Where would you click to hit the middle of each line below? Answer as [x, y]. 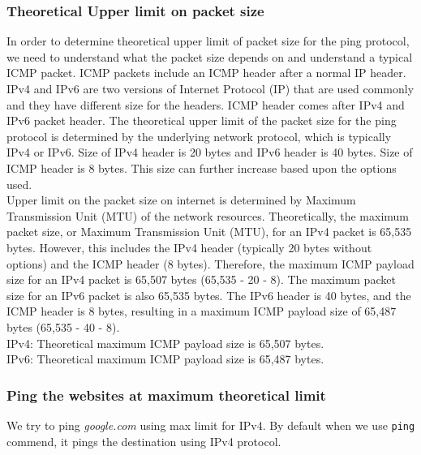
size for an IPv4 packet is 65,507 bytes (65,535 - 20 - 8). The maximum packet [201, 279]
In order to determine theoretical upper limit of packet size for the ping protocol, [208, 41]
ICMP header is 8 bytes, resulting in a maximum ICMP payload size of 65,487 [202, 311]
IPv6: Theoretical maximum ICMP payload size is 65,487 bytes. [165, 359]
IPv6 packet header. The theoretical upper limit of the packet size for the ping [202, 120]
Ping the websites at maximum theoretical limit [166, 395]
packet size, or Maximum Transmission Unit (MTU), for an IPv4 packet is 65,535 [209, 232]
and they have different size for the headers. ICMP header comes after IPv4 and [206, 104]
